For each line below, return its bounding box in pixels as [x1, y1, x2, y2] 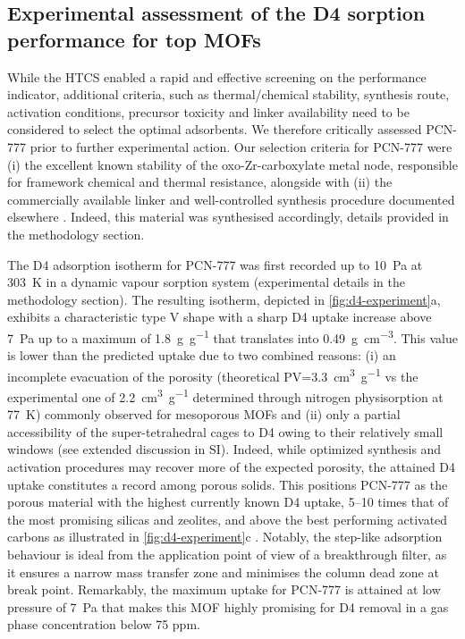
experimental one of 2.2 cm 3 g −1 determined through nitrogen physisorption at [7, 385, 444, 406]
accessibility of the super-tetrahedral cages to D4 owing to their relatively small [7, 422, 444, 441]
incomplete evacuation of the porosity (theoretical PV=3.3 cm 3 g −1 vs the [7, 364, 418, 385]
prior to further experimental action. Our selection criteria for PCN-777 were [30, 137, 452, 156]
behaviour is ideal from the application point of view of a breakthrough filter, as [7, 545, 447, 563]
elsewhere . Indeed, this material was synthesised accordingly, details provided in [7, 207, 449, 226]
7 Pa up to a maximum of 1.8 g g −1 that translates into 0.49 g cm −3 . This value [7, 325, 458, 347]
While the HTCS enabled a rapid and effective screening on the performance [7, 67, 427, 86]
